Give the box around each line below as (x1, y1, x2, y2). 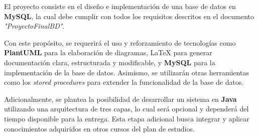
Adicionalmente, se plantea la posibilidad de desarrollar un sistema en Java (4, 93, 237, 104)
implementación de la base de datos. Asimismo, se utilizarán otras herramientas (4, 67, 249, 77)
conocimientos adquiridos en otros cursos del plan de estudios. (4, 123, 195, 133)
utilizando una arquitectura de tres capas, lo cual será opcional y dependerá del (4, 103, 249, 114)
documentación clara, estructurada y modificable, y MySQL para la (4, 57, 215, 67)
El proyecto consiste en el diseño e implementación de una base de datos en (4, 1, 236, 11)
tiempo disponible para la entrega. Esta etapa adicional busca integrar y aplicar (4, 113, 249, 123)
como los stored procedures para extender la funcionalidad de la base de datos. (4, 77, 244, 87)
